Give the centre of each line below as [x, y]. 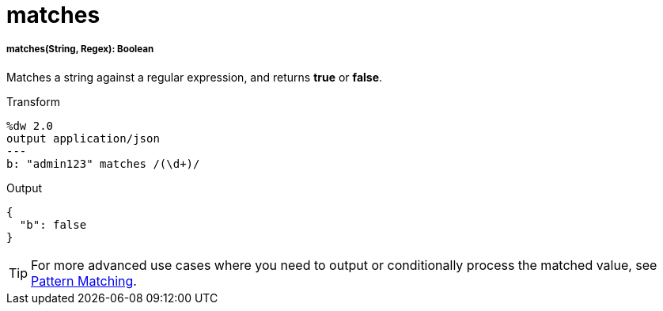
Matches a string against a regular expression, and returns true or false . [195, 77]
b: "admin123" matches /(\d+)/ [103, 163]
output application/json [83, 138]
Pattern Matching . [84, 281]
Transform [33, 101]
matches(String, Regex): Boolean [80, 49]
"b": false [53, 224]
